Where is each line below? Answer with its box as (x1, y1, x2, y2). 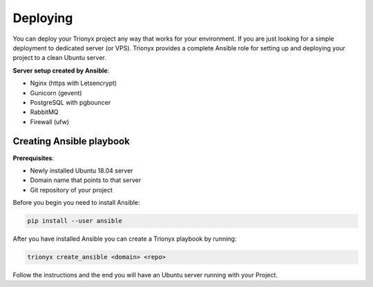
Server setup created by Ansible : (12, 66, 110, 75)
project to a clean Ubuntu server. (12, 54, 106, 62)
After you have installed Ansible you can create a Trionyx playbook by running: (12, 235, 237, 243)
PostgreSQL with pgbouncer (30, 98, 111, 106)
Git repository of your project (30, 186, 113, 194)
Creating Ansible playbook (12, 135, 131, 148)
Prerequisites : (12, 154, 55, 162)
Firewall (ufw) (30, 117, 69, 126)
